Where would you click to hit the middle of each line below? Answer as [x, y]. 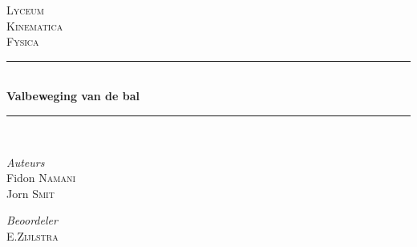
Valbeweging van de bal [73, 96]
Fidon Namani [41, 178]
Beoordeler [32, 220]
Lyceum [25, 10]
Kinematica [35, 25]
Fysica [23, 41]
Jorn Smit [30, 193]
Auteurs [26, 162]
